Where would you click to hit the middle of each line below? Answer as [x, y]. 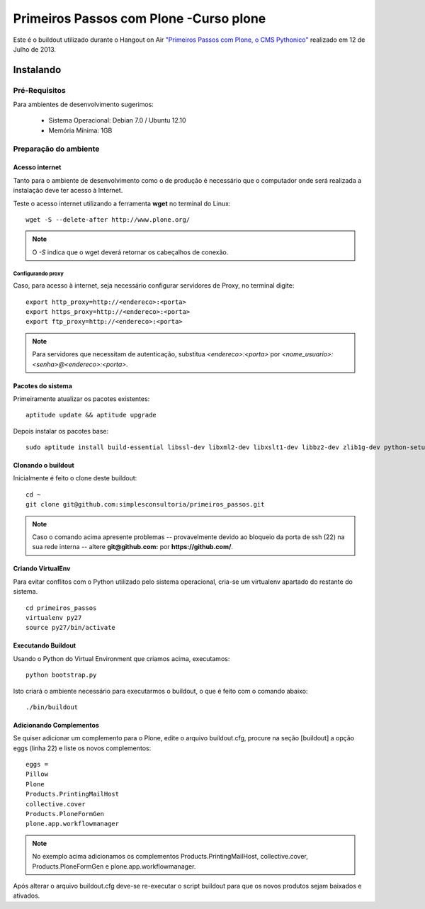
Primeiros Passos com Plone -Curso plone [140, 18]
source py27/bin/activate [71, 628]
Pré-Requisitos [40, 90]
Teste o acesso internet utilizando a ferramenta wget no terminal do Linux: [122, 203]
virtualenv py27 [54, 617]
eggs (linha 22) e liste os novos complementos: [82, 748]
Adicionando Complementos [56, 725]
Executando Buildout [45, 645]
